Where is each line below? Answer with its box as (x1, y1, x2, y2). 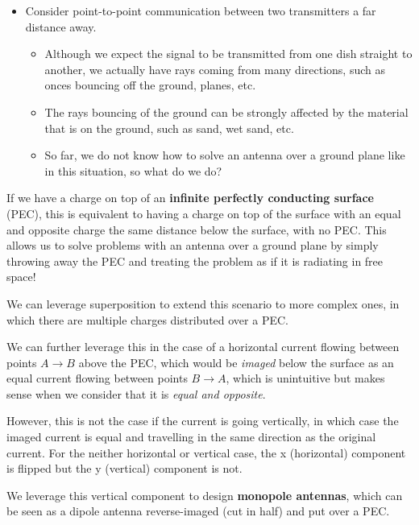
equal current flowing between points (6, 370, 188, 387)
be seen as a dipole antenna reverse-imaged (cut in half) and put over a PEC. (6, 502, 390, 519)
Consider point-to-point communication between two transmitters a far (25, 2, 376, 19)
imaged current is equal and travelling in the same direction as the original (6, 428, 376, 445)
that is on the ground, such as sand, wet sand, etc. (44, 119, 294, 136)
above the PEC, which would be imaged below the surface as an (78, 353, 394, 370)
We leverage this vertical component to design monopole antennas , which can (6, 486, 403, 503)
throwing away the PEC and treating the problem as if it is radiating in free (6, 252, 384, 269)
